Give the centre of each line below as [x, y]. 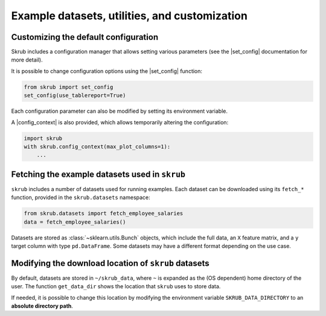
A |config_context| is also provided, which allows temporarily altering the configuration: [120, 122]
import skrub [43, 138]
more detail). [27, 60]
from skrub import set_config [69, 87]
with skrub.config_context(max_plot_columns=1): [97, 147]
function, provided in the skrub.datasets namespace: [81, 197]
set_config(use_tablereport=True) [75, 96]
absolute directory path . [42, 306]
